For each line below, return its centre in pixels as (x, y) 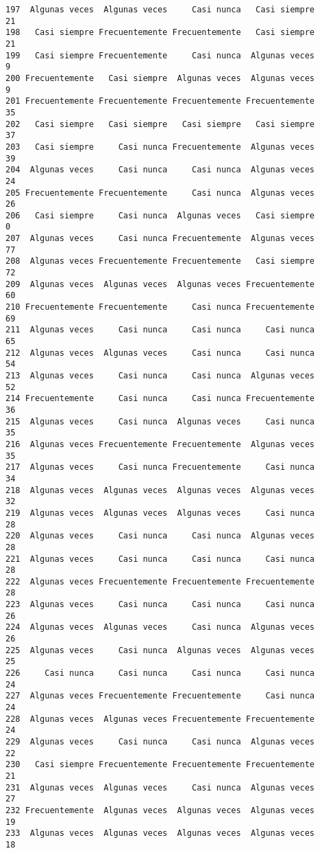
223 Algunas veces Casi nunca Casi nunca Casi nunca (160, 605)
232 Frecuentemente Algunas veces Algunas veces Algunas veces (160, 810)
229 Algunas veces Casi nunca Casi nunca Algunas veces (160, 742)
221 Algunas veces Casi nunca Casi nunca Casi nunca (160, 559)
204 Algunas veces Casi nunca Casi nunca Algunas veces (160, 170)
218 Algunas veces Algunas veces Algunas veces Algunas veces (160, 490)
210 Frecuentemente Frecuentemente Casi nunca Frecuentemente (160, 307)
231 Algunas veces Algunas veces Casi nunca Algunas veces (160, 787)
